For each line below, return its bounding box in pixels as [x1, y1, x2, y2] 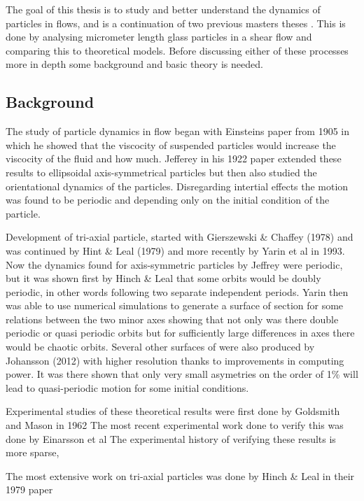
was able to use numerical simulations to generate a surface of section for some [6, 298, 344, 313]
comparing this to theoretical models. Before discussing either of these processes [6, 43, 349, 57]
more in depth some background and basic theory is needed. [6, 57, 263, 71]
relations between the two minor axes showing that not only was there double [6, 311, 339, 326]
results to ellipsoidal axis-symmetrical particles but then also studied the [6, 164, 317, 179]
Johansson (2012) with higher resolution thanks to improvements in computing [6, 353, 344, 367]
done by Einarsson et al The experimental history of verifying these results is [6, 431, 336, 446]
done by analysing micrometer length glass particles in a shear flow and [6, 29, 312, 44]
